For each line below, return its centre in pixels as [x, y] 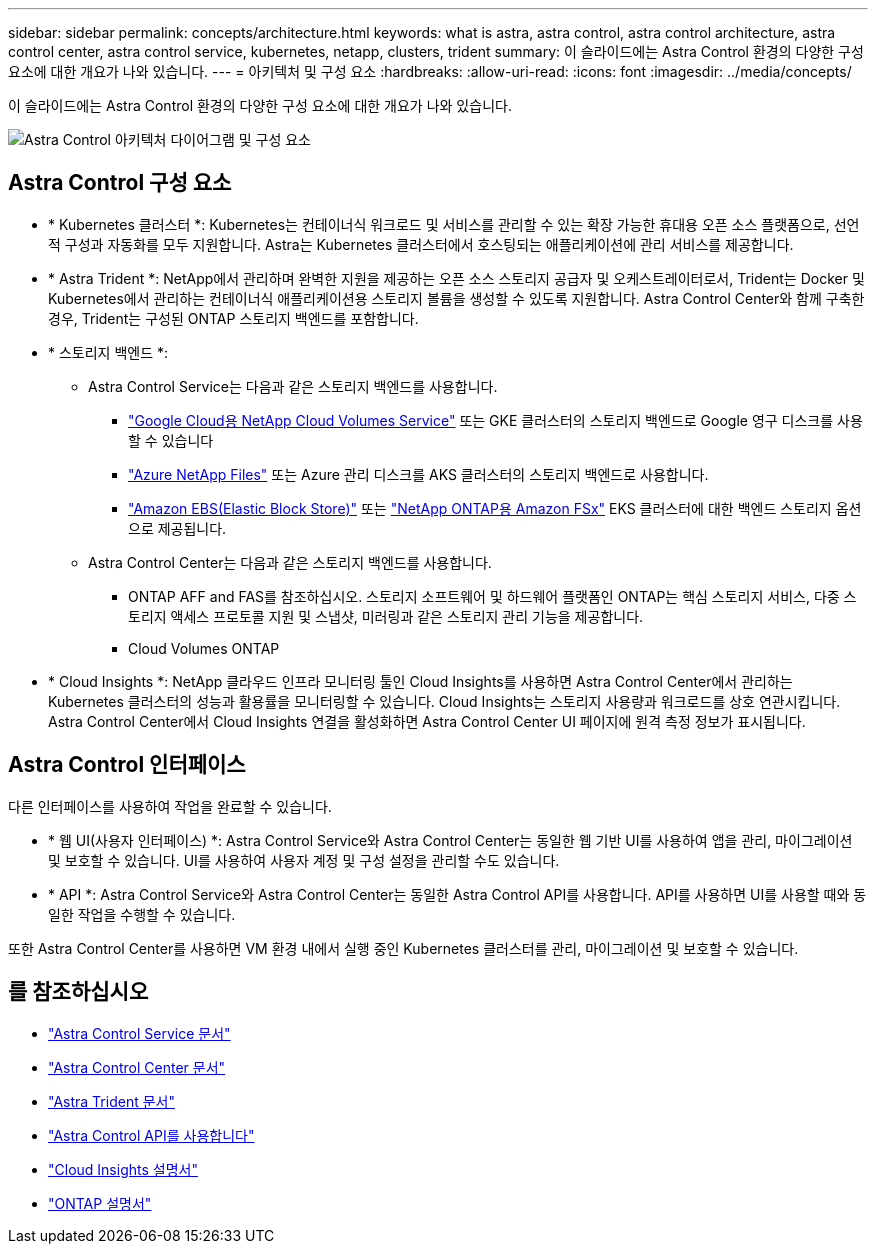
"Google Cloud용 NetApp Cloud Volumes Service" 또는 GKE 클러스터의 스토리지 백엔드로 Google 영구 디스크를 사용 [495, 420]
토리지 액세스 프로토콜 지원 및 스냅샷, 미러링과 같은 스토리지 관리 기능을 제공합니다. [386, 616]
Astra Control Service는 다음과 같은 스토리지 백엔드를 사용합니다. [293, 386]
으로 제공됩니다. [177, 528]
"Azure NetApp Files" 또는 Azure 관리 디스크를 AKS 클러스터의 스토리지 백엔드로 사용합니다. [418, 474]
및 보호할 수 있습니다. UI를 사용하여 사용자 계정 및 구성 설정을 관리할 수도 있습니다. [304, 860]
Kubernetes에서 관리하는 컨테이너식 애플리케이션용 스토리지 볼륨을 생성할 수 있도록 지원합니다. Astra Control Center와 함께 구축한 [456, 298]
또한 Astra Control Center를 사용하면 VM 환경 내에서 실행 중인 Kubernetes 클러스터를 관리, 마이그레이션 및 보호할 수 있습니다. [403, 948]
